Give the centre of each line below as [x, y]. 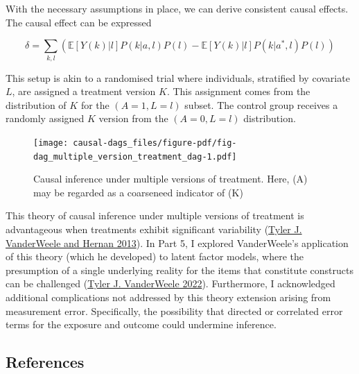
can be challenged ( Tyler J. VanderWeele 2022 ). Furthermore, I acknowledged [170, 283]
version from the [133, 118]
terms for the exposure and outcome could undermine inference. [141, 324]
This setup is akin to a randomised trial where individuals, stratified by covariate [178, 77]
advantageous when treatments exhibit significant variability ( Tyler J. [154, 229]
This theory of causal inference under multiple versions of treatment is [155, 215]
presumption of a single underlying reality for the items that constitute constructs [179, 270]
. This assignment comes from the [238, 91]
